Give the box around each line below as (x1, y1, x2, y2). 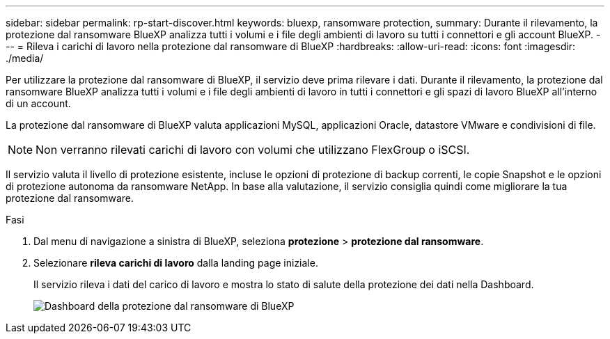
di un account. (6, 97, 71, 109)
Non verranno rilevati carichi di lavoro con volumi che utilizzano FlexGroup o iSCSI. (36, 143, 470, 157)
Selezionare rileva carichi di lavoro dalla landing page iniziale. (33, 257, 318, 269)
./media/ (6, 52, 44, 64)
